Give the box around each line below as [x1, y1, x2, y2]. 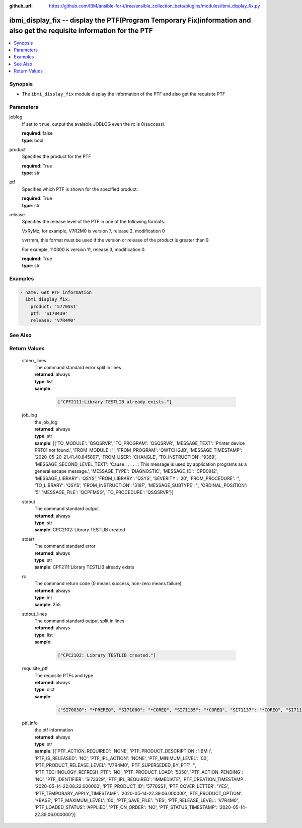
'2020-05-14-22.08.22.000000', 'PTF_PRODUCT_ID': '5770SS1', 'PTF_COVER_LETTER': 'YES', [34, 783, 230, 789]
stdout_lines [22, 611, 47, 617]
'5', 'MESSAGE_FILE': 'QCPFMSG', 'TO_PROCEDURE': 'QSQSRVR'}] [34, 489, 174, 495]
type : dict [34, 687, 55, 693]
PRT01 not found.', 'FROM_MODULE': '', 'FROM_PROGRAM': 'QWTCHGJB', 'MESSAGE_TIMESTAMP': [34, 447, 243, 453]
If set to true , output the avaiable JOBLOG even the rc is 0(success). [22, 121, 166, 127]
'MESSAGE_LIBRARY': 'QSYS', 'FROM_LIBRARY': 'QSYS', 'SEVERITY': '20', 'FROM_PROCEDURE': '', [34, 475, 240, 481]
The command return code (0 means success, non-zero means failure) [34, 581, 182, 587]
